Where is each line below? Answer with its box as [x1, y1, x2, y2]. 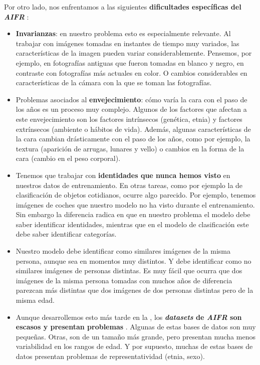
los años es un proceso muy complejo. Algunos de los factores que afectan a [16, 104, 247, 114]
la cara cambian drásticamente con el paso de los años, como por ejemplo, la [16, 133, 250, 144]
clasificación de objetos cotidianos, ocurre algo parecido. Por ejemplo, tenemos [16, 190, 256, 200]
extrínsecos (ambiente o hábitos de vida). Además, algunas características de [16, 123, 251, 134]
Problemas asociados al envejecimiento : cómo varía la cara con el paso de [16, 94, 247, 104]
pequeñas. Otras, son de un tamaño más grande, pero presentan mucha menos [16, 331, 255, 341]
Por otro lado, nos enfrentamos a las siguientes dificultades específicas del [4, 2, 241, 12]
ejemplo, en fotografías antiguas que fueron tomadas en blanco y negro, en [16, 57, 244, 68]
